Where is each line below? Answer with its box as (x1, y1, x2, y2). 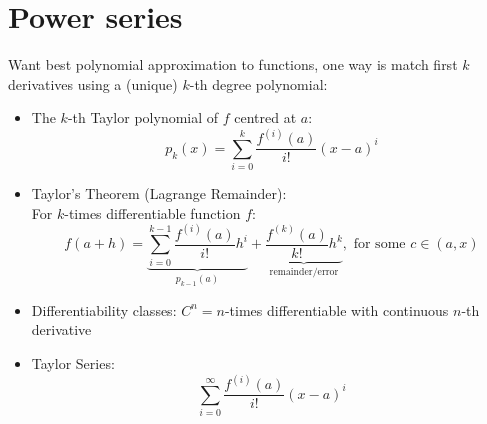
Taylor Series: (31, 353, 115, 374)
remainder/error (269, 266, 339, 277)
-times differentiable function (64, 202, 241, 223)
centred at (234, 107, 297, 128)
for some (353, 237, 406, 252)
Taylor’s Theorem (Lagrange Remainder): (31, 183, 287, 204)
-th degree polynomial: (189, 73, 328, 94)
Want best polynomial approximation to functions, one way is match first (8, 54, 458, 75)
